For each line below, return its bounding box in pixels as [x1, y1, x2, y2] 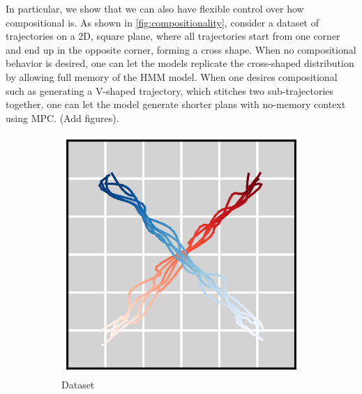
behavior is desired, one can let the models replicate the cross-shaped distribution [6, 56, 354, 70]
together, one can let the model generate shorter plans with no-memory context [6, 97, 346, 112]
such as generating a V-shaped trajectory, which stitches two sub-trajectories [6, 83, 334, 98]
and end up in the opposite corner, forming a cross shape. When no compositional [6, 42, 356, 56]
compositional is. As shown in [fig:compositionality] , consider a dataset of [6, 15, 319, 29]
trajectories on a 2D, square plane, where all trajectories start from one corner [6, 29, 340, 43]
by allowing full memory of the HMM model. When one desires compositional [6, 69, 338, 84]
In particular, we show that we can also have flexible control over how [6, 1, 304, 15]
